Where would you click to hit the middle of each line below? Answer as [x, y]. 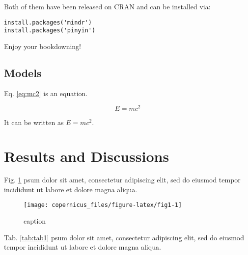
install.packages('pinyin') [50, 31]
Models [23, 72]
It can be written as [34, 122]
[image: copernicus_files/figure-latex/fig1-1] [103, 205]
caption [35, 220]
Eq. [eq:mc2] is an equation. [46, 93]
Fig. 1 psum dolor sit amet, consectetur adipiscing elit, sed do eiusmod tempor [122, 180]
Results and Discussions [87, 156]
